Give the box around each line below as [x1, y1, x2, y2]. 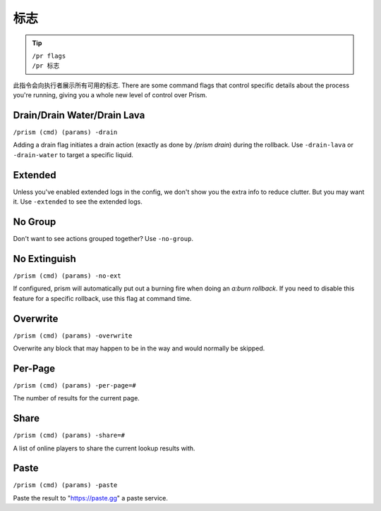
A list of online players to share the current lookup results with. [13, 444, 195, 452]
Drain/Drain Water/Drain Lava [13, 109, 145, 121]
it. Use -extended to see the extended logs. [13, 197, 143, 206]
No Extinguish [13, 252, 77, 264]
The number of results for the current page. [13, 394, 140, 402]
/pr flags [32, 51, 66, 60]
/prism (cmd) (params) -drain [13, 128, 118, 137]
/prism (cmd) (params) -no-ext [13, 271, 121, 280]
